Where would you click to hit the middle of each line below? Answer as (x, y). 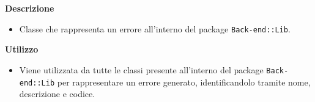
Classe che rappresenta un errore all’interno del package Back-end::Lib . (155, 28)
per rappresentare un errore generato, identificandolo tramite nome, (184, 82)
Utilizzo (22, 49)
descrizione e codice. (57, 94)
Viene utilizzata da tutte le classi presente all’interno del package (141, 70)
